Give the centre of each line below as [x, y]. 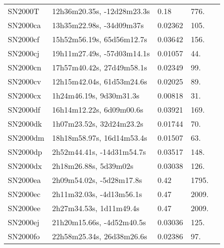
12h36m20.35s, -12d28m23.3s [101, 11]
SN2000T [24, 11]
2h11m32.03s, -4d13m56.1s [97, 194]
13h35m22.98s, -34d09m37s [98, 25]
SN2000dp [25, 152]
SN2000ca [25, 25]
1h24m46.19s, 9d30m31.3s [96, 95]
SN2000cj [24, 53]
